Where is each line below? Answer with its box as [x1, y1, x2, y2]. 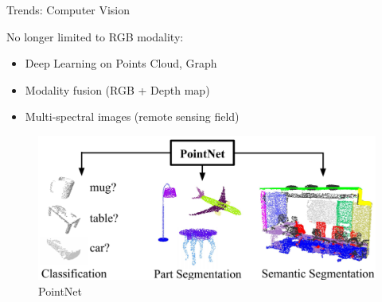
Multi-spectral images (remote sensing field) [25, 108, 240, 125]
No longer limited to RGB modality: [6, 28, 184, 45]
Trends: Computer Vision [6, 2, 131, 17]
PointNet [38, 282, 83, 299]
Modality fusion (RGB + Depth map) [25, 81, 210, 98]
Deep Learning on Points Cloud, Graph [25, 55, 217, 72]
